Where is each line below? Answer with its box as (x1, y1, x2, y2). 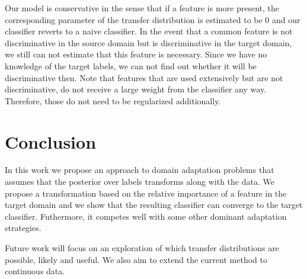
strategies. (5, 222, 41, 234)
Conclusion (5, 129, 97, 153)
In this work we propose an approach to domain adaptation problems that (5, 163, 274, 176)
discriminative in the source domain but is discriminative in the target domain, (5, 36, 292, 49)
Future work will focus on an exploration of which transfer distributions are (5, 242, 279, 254)
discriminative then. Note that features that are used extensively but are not (5, 71, 283, 84)
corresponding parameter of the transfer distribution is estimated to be (5, 13, 263, 25)
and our (272, 13, 300, 25)
